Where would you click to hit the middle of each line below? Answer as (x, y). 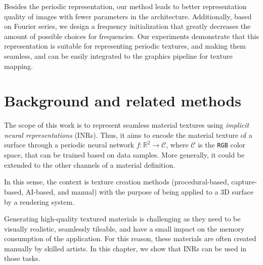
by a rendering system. (39, 201)
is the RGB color (222, 145)
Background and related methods (123, 101)
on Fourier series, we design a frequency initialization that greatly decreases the (127, 26)
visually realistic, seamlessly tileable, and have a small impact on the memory (124, 228)
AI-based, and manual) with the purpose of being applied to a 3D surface (139, 191)
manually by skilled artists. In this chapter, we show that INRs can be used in (125, 248)
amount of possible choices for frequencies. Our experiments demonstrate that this (131, 36)
